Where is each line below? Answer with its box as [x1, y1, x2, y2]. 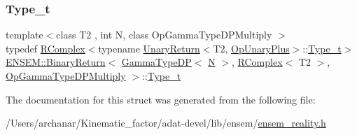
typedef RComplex [6, 41, 85, 55]
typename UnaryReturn [98, 41, 200, 55]
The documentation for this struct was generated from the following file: [6, 92, 316, 106]
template [6, 27, 43, 42]
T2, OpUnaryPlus [213, 41, 290, 55]
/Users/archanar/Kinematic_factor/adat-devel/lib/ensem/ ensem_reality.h [6, 115, 326, 130]
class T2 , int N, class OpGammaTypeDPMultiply [56, 27, 272, 42]
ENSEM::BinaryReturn [6, 55, 106, 69]
